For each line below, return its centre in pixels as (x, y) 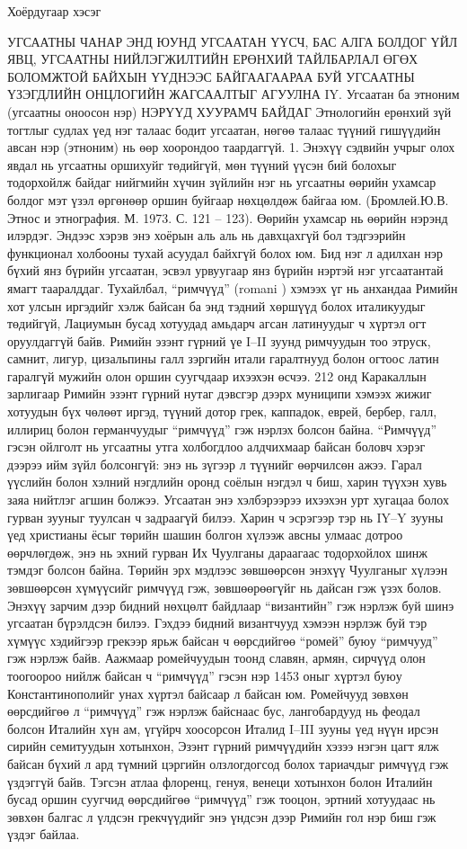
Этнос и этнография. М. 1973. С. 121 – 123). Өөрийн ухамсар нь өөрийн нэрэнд (228, 217)
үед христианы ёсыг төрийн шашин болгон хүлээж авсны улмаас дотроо (205, 535)
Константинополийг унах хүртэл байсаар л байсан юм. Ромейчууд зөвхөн (208, 693)
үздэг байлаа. (44, 834)
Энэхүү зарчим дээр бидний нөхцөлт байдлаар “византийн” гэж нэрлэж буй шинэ (231, 605)
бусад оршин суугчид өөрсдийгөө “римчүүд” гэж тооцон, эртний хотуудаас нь (221, 799)
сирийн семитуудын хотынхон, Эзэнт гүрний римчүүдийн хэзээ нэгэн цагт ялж (223, 746)
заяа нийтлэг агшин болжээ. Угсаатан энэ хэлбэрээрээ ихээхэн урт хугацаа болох (228, 500)
